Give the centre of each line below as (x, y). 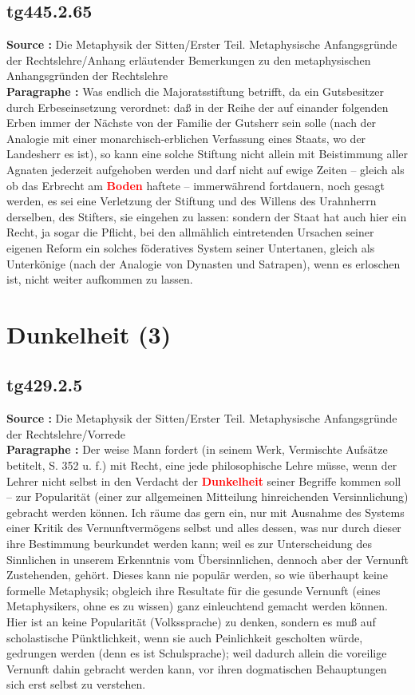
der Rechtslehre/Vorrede (66, 433)
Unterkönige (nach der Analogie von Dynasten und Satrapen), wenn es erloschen (204, 263)
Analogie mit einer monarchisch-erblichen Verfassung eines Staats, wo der (186, 138)
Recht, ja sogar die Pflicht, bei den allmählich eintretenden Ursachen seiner (190, 232)
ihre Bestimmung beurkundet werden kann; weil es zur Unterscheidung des (190, 544)
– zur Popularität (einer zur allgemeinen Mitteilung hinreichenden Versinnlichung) (207, 496)
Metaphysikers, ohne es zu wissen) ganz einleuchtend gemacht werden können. (197, 606)
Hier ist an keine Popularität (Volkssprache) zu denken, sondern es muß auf (191, 622)
